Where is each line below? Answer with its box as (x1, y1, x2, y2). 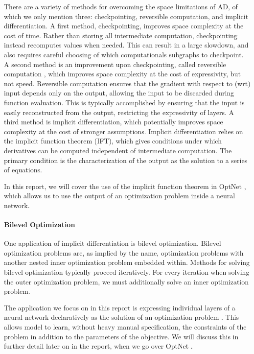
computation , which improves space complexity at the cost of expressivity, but (4, 69, 241, 79)
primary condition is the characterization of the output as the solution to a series (4, 155, 248, 165)
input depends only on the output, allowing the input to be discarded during (4, 88, 234, 98)
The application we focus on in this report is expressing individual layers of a (4, 302, 235, 312)
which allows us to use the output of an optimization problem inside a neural (4, 190, 235, 201)
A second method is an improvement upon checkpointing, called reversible (4, 59, 226, 69)
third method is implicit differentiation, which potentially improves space (4, 117, 223, 127)
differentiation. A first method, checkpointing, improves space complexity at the (4, 21, 244, 31)
